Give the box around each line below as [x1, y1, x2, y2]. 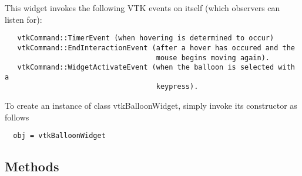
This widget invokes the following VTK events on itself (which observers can [5, 2, 280, 13]
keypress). [156, 82, 199, 91]
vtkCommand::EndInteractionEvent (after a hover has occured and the [17, 43, 295, 52]
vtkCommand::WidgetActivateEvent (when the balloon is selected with [17, 63, 295, 72]
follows [5, 111, 29, 123]
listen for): [5, 13, 42, 25]
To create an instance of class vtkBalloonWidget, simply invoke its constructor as [5, 99, 297, 112]
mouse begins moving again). [156, 53, 270, 62]
